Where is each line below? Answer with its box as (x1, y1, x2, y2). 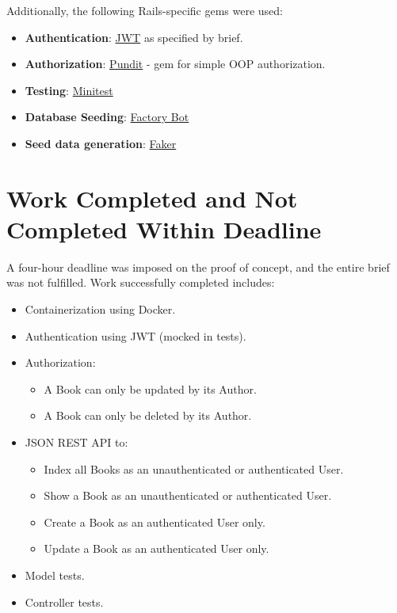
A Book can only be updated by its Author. (44, 380, 257, 397)
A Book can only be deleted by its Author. (44, 407, 252, 424)
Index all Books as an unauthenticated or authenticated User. (44, 460, 344, 477)
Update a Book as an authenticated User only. (44, 540, 269, 557)
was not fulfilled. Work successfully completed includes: (6, 274, 275, 291)
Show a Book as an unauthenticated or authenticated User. (44, 487, 332, 504)
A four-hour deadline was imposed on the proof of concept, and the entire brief (6, 258, 390, 275)
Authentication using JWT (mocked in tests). (25, 327, 246, 344)
